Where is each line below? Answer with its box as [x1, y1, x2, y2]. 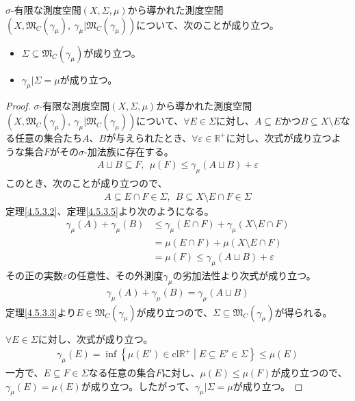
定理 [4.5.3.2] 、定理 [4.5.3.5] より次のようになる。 [5, 203, 214, 218]
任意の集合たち [14, 130, 82, 144]
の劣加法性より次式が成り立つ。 [172, 268, 316, 282]
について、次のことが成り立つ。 [136, 17, 279, 31]
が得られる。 [274, 305, 332, 319]
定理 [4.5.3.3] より [5, 305, 77, 319]
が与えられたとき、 [106, 130, 192, 144]
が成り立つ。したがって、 [81, 378, 195, 393]
